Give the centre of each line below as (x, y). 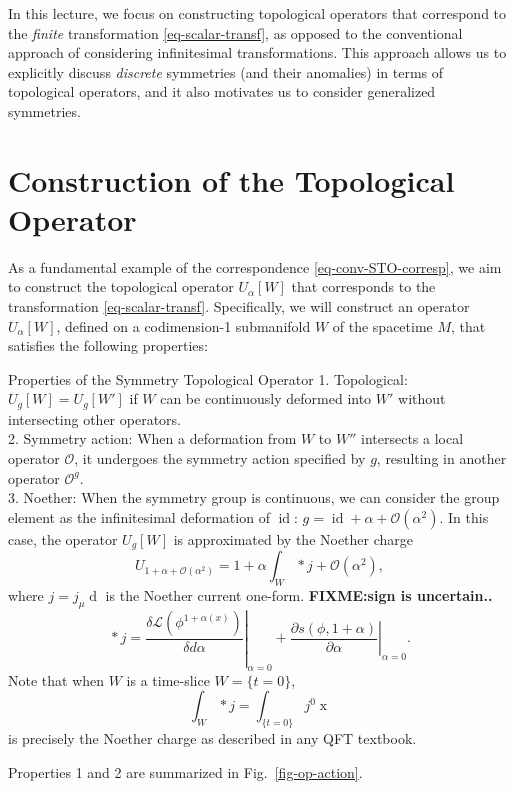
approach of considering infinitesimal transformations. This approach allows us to (257, 52)
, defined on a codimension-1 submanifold (183, 325)
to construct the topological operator (121, 286)
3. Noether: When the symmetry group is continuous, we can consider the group (254, 497)
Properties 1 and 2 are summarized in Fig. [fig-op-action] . (185, 771)
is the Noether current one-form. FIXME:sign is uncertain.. (299, 595)
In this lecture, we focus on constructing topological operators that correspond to (257, 13)
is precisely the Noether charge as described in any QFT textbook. (212, 738)
